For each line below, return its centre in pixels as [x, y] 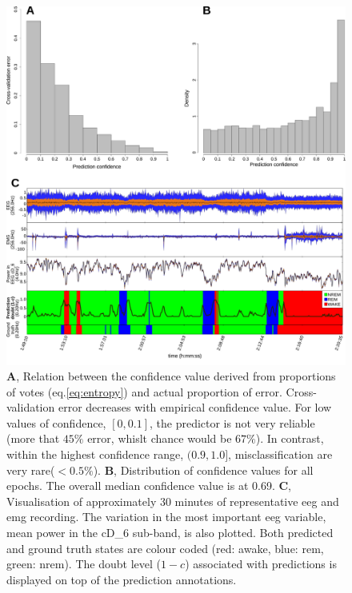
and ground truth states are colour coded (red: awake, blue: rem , [165, 548]
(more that [33, 438]
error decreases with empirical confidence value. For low [195, 407]
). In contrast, [290, 438]
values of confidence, [56, 422]
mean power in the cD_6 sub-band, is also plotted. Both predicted [170, 533]
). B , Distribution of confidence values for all [203, 470]
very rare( [31, 470]
